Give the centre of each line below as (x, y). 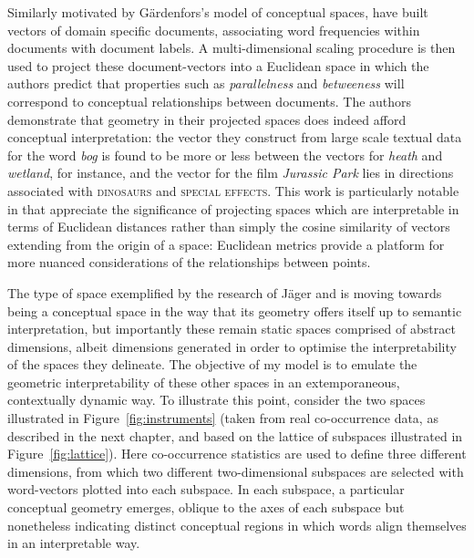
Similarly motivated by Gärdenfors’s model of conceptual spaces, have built (218, 12)
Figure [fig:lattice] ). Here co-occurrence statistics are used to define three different (237, 454)
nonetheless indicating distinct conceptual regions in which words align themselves (237, 525)
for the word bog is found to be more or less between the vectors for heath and (225, 155)
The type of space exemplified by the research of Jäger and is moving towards (225, 292)
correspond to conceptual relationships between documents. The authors (210, 101)
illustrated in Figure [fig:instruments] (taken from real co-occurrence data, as (223, 418)
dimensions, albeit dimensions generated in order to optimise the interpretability (232, 346)
